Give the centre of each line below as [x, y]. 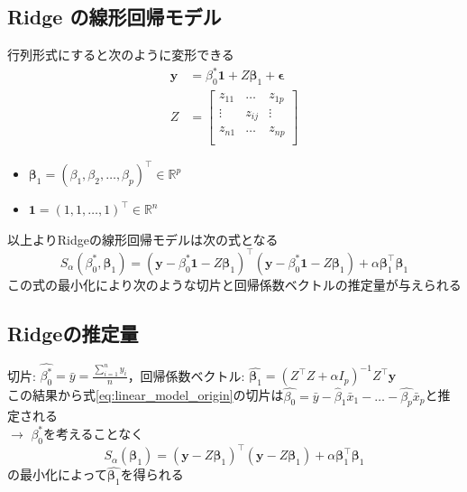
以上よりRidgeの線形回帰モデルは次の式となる [143, 239]
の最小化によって [57, 474]
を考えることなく [94, 433]
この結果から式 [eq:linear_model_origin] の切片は [146, 395]
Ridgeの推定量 [73, 333]
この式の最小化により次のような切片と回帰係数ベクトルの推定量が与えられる [234, 284]
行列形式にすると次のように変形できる [121, 55]
